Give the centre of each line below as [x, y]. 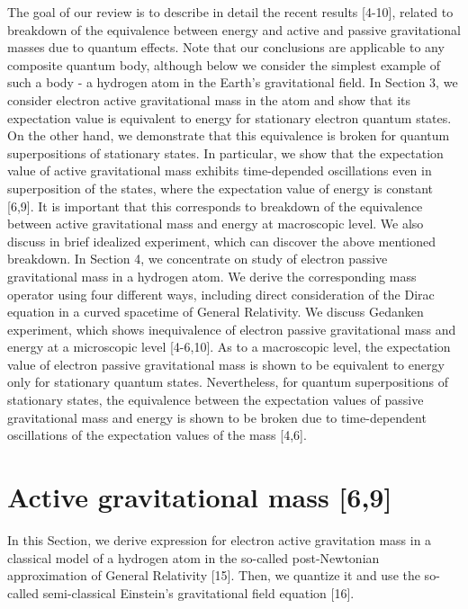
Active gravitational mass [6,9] [200, 497]
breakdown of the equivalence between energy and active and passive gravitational [234, 29]
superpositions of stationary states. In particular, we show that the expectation [225, 152]
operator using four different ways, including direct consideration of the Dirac [221, 294]
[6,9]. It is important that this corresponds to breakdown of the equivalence [215, 206]
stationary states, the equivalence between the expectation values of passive [216, 400]
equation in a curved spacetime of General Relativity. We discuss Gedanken [216, 312]
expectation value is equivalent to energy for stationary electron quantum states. [229, 117]
